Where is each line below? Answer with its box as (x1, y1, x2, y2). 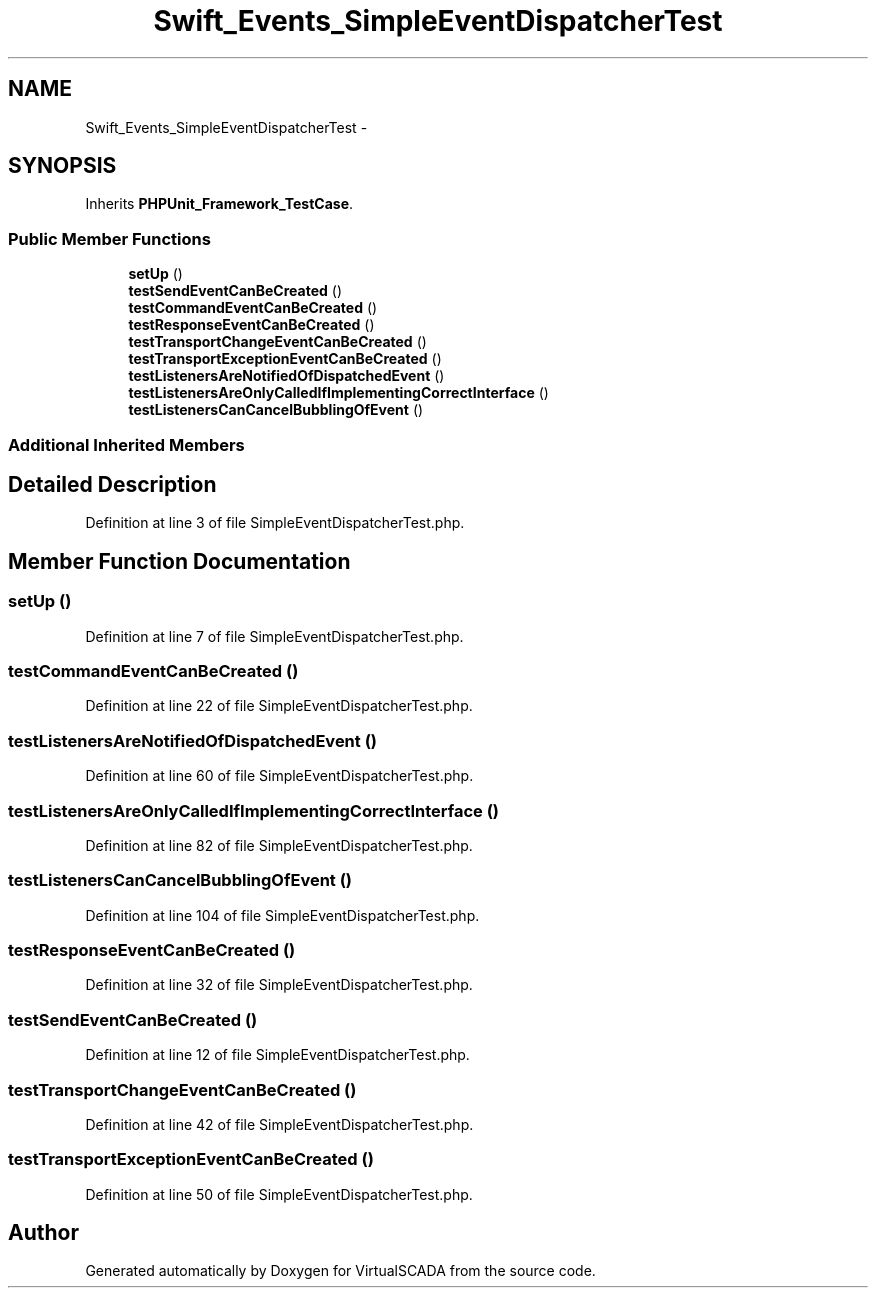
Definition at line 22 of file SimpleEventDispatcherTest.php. (85, 697, 473, 715)
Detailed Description (8, 471, 217, 497)
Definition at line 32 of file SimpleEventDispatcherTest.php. (85, 976, 473, 994)
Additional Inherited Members (8, 434, 245, 455)
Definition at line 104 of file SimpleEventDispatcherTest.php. (85, 906, 480, 924)
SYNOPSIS (8, 153, 117, 179)
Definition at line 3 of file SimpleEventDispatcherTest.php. (85, 514, 465, 532)
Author (8, 1220, 79, 1246)
